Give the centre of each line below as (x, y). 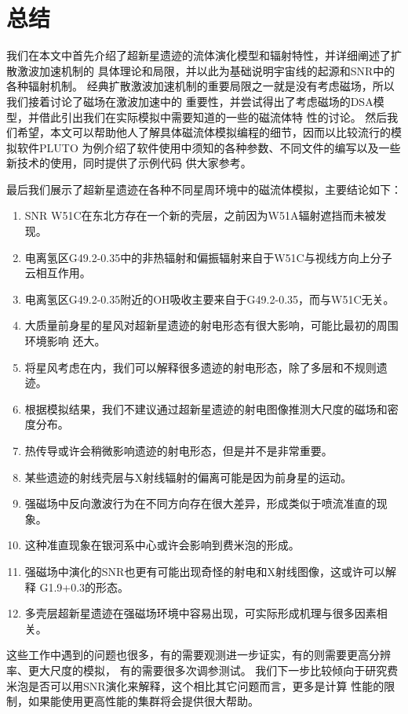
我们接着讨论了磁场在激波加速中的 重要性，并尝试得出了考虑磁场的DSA (190, 101)
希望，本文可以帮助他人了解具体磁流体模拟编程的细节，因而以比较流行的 (204, 132)
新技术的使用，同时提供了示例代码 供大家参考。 (129, 163)
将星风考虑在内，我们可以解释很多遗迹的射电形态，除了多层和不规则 (200, 367)
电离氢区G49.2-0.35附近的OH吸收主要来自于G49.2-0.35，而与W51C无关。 (209, 299)
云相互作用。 (58, 273)
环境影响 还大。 (65, 341)
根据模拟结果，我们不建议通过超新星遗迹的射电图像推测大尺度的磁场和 (206, 408)
